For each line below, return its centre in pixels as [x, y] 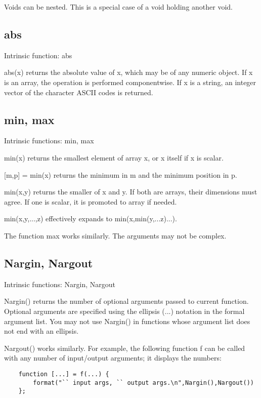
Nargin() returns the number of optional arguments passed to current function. [126, 301]
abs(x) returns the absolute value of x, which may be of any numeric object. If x [128, 72]
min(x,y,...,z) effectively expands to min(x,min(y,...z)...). [91, 218]
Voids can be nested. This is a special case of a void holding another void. [118, 7]
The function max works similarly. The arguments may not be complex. [115, 235]
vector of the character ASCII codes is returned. [79, 92]
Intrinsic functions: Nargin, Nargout [60, 284]
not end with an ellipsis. [41, 331]
